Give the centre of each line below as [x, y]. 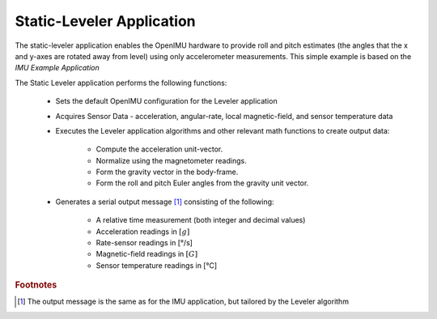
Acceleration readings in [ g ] [143, 232]
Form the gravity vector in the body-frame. [167, 172]
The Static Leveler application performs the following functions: [121, 83]
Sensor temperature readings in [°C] [157, 265]
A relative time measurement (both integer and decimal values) [201, 220]
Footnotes [36, 285]
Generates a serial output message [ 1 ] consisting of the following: [165, 202]
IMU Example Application [57, 68]
